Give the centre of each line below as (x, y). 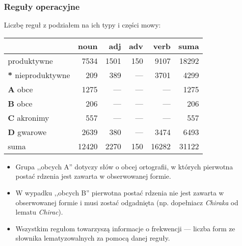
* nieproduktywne (39, 75)
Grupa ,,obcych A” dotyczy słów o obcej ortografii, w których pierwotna (124, 166)
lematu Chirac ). (39, 212)
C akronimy (29, 117)
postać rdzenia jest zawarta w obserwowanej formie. (93, 176)
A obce (20, 89)
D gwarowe (27, 132)
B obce (20, 103)
